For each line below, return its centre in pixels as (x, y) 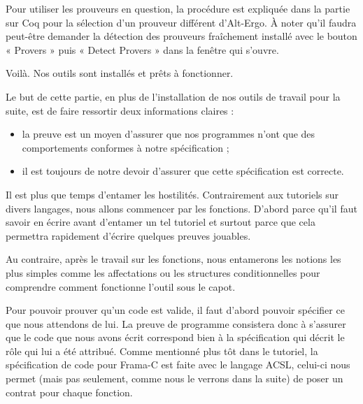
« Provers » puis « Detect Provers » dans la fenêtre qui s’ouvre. (142, 49)
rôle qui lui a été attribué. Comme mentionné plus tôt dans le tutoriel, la (162, 351)
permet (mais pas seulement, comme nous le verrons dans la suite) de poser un (175, 378)
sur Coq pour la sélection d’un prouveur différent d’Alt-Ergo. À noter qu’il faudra (181, 22)
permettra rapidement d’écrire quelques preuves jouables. (128, 235)
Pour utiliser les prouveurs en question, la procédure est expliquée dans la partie (178, 8)
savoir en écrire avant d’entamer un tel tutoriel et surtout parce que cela (161, 222)
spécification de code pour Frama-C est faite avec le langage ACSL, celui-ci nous (178, 365)
